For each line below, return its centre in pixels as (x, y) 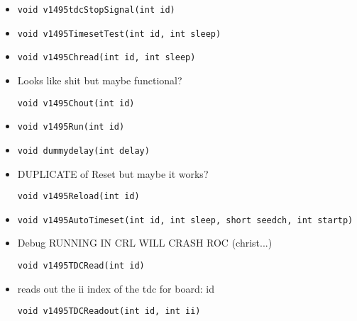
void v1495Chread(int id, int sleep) (106, 58)
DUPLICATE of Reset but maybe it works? (113, 173)
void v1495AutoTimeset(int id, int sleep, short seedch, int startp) (185, 220)
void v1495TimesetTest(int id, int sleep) (119, 34)
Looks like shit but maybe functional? (100, 80)
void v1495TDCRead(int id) (81, 266)
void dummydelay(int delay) (83, 151)
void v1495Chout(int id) (76, 103)
